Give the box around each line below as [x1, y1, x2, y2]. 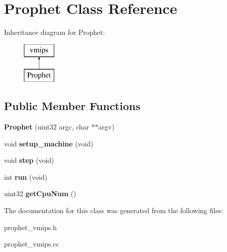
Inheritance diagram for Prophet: [4, 27, 105, 37]
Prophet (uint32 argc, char [4, 122, 89, 132]
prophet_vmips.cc [4, 239, 59, 249]
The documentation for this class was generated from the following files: [4, 205, 224, 216]
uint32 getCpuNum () [4, 188, 76, 199]
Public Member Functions [4, 98, 140, 114]
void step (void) [4, 155, 54, 165]
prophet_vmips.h [4, 222, 57, 232]
